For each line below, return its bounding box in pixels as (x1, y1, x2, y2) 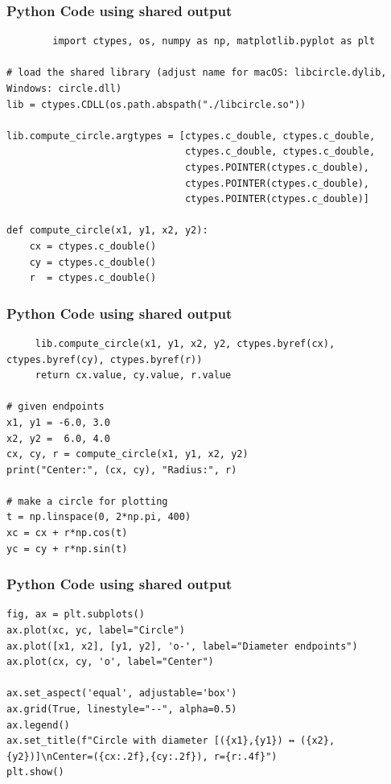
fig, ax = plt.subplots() (6, 609, 145, 621)
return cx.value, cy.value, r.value (35, 369, 232, 382)
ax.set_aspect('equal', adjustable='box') (6, 687, 237, 699)
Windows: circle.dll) (6, 83, 122, 94)
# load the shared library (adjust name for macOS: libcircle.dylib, (6, 67, 387, 79)
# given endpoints (6, 401, 105, 413)
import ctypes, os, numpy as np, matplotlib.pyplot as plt (52, 35, 376, 47)
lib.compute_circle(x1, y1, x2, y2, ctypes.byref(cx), (35, 337, 335, 349)
